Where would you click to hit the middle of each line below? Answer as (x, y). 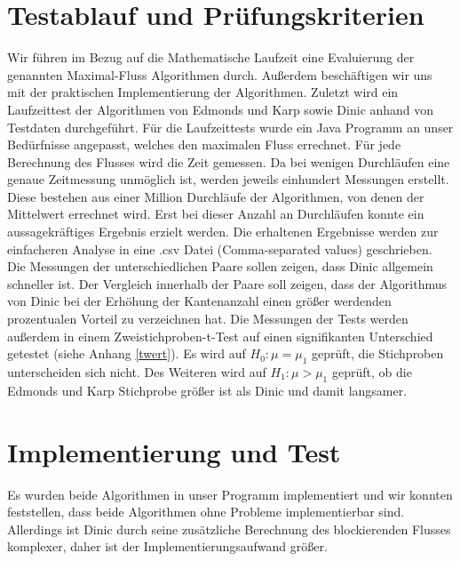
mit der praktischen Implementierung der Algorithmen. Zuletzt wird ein (203, 92)
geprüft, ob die (372, 372)
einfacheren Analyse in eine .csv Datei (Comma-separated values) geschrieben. (220, 248)
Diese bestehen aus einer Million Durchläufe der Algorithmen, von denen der (216, 196)
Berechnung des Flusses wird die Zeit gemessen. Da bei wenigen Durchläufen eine (229, 161)
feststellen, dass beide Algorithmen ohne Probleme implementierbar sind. (206, 512)
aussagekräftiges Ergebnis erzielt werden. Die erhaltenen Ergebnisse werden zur (223, 232)
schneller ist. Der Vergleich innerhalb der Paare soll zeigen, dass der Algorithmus (227, 283)
